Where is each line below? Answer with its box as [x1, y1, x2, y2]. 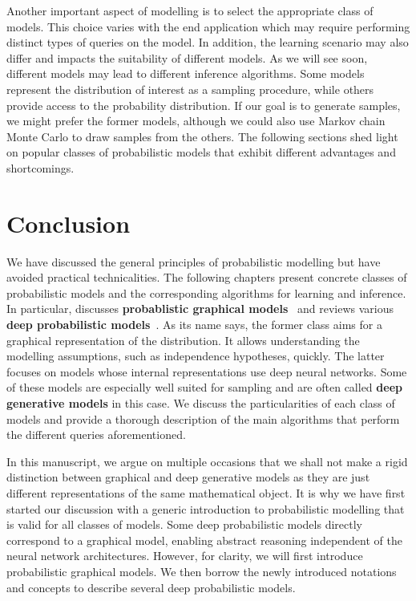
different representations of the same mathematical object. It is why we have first [6, 484, 406, 501]
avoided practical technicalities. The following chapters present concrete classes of [6, 269, 407, 286]
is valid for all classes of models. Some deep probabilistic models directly [6, 516, 362, 533]
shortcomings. [6, 159, 75, 176]
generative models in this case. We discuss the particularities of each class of [6, 395, 395, 411]
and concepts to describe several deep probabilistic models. [6, 579, 296, 595]
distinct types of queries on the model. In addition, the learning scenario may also [6, 34, 409, 51]
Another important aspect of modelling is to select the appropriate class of [6, 2, 374, 18]
